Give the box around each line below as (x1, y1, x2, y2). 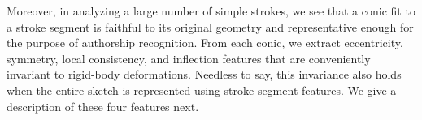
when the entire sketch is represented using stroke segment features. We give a (7, 81, 397, 98)
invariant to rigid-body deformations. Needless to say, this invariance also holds (7, 66, 402, 83)
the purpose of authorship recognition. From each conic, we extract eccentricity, (7, 34, 403, 51)
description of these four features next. (7, 97, 199, 114)
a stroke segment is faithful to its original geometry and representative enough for (7, 18, 414, 35)
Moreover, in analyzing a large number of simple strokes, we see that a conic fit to (7, 2, 415, 19)
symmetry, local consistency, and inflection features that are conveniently (7, 49, 371, 66)
